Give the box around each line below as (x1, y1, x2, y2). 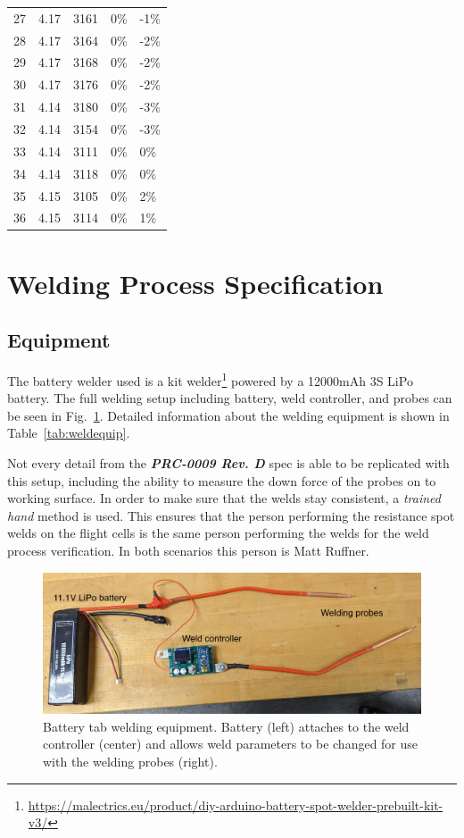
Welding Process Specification (7, 264, 384, 301)
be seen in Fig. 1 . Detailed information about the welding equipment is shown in (7, 406, 450, 424)
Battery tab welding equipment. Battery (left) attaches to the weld (43, 716, 410, 735)
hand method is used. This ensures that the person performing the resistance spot (7, 506, 455, 524)
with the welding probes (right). (43, 751, 218, 770)
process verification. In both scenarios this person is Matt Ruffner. (7, 541, 369, 560)
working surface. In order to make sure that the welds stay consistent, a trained (7, 489, 441, 507)
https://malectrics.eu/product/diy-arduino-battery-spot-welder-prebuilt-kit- (28, 795, 443, 814)
